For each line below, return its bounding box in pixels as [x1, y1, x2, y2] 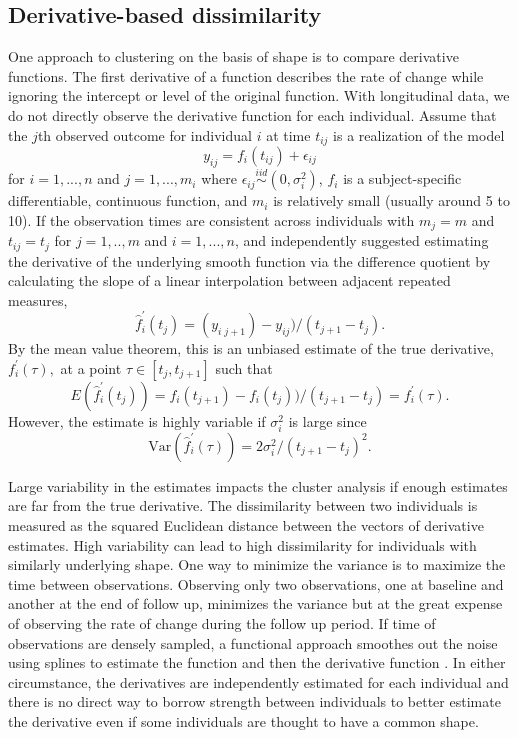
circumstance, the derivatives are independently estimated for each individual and [8, 671, 509, 692]
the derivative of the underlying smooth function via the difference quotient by [8, 250, 491, 271]
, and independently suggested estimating [234, 230, 489, 251]
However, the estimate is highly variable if [8, 410, 266, 431]
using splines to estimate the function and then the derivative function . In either [8, 652, 506, 673]
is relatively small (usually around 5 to [273, 190, 510, 211]
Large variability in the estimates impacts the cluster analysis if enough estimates [8, 475, 508, 496]
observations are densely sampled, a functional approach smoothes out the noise [8, 632, 498, 653]
